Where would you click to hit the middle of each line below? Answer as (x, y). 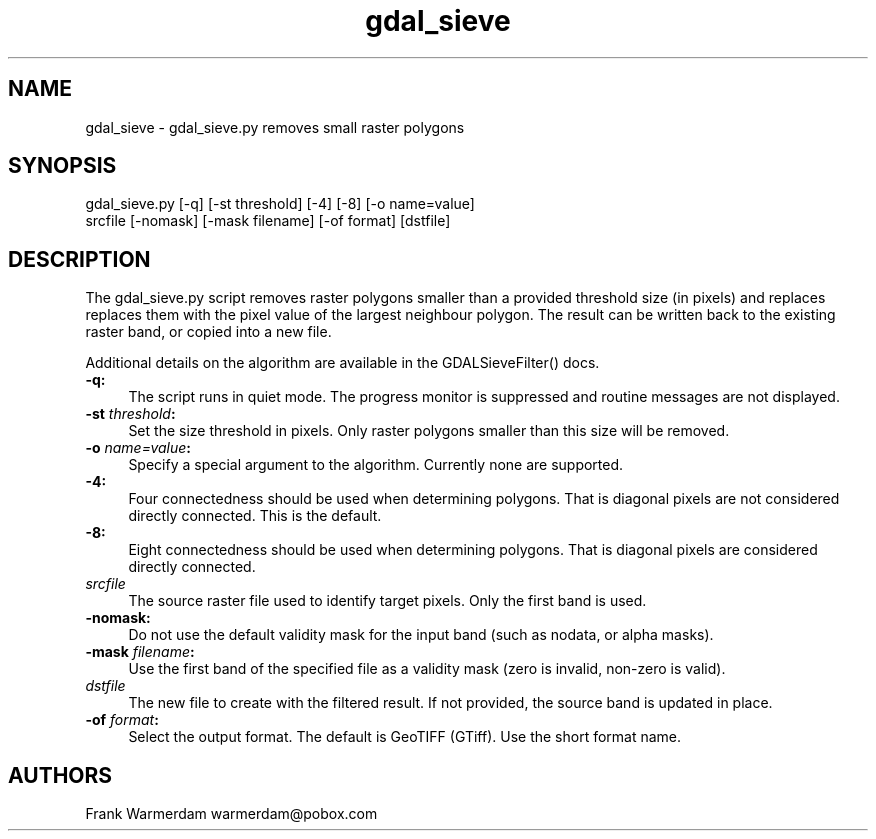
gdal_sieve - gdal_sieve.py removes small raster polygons (275, 127)
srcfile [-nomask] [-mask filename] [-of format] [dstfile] (268, 221)
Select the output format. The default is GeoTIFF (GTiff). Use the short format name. (405, 737)
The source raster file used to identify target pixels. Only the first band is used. (387, 601)
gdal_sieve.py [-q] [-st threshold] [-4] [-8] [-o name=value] (280, 204)
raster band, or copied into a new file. (208, 332)
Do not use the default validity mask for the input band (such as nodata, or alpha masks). (421, 635)
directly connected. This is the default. (255, 516)
